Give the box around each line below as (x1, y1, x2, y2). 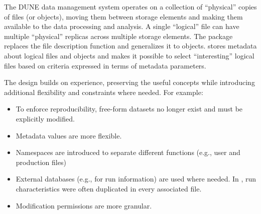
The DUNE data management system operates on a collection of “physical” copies (4, 1, 257, 11)
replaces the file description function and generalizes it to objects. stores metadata (4, 40, 257, 51)
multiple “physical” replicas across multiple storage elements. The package (4, 30, 233, 41)
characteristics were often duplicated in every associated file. (16, 183, 202, 193)
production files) (16, 156, 66, 167)
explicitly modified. (16, 113, 75, 123)
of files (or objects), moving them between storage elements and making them (4, 11, 243, 21)
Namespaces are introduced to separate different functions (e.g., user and (16, 147, 240, 157)
